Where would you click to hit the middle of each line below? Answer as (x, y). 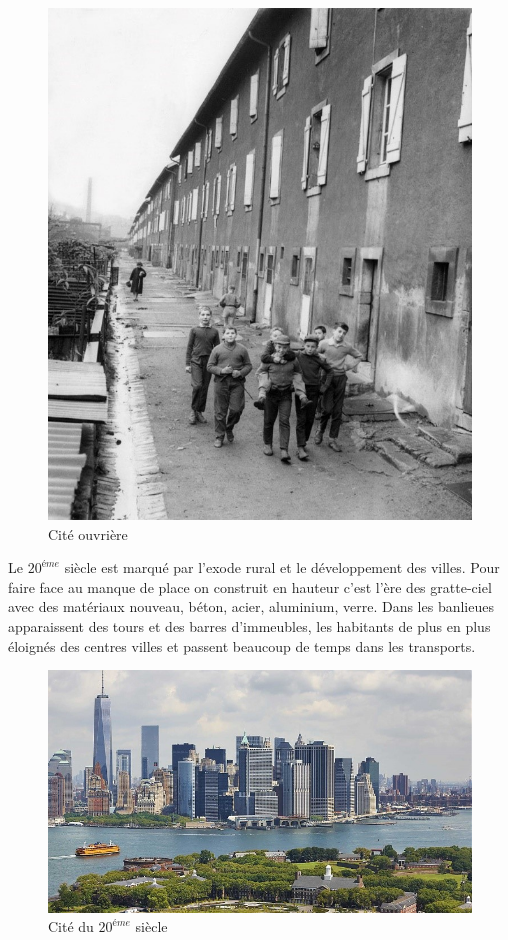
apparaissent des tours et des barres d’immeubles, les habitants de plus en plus (249, 625)
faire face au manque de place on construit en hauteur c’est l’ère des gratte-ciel (250, 586)
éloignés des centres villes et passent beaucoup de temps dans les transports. (242, 645)
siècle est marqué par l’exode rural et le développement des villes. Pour (282, 567)
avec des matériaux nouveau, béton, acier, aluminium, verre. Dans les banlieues (251, 606)
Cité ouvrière (88, 533)
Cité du (71, 926)
